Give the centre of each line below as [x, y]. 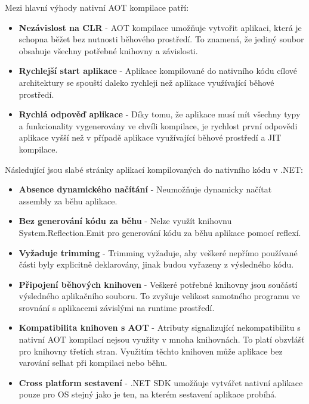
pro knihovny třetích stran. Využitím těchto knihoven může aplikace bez [151, 351]
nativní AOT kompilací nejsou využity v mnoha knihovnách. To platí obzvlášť [162, 339]
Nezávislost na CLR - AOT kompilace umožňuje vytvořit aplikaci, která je [160, 27]
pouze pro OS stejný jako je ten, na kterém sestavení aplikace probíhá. [148, 394]
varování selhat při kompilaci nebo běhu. [93, 363]
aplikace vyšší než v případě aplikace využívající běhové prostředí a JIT [150, 137]
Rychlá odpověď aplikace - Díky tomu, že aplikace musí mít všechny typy [160, 114]
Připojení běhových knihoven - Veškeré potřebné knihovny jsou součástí [158, 284]
